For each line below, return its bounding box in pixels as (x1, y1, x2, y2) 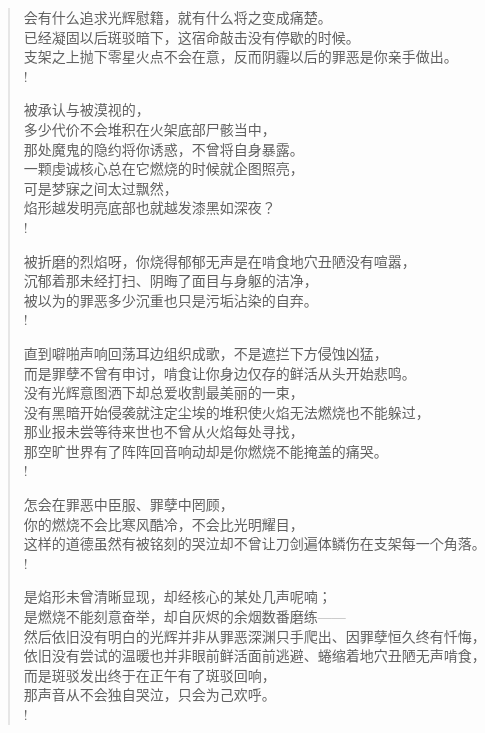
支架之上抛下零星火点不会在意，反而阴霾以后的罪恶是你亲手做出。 (23, 46, 458, 67)
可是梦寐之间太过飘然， (23, 177, 178, 198)
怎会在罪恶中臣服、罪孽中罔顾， (23, 494, 234, 515)
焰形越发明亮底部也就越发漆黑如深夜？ (23, 197, 276, 218)
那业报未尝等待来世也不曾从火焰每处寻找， (23, 421, 304, 442)
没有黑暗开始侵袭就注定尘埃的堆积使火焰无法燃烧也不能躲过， (23, 401, 430, 422)
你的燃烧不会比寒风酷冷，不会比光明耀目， (23, 513, 304, 534)
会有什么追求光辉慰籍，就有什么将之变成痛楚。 (23, 7, 332, 27)
